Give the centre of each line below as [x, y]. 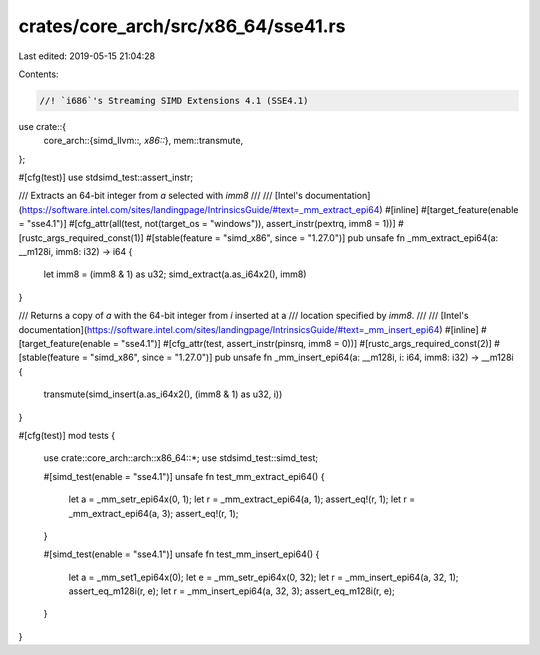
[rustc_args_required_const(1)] [81, 237]
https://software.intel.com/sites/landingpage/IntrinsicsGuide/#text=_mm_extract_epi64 [200, 209]
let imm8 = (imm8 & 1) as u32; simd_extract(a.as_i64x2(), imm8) [175, 274]
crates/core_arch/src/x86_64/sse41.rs [182, 26]
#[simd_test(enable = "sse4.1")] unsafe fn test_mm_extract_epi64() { [184, 476]
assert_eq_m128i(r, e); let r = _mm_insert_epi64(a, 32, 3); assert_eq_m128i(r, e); [231, 591]
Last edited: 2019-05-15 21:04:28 [87, 56]
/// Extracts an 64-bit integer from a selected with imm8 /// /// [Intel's [161, 196]
